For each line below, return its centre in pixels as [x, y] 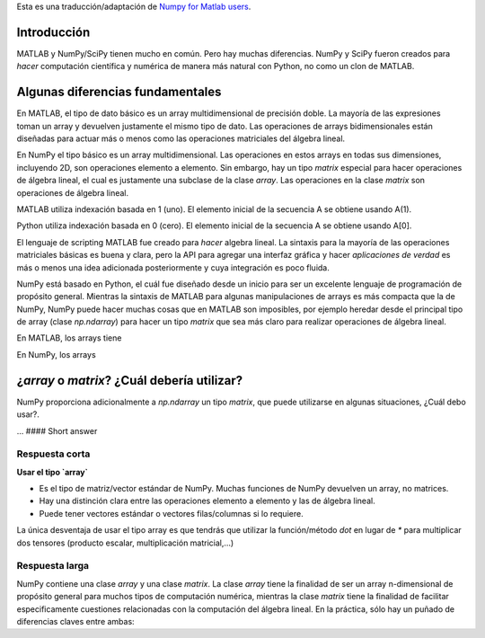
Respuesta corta [53, 454]
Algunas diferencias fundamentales [119, 92]
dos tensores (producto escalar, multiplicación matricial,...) [125, 543]
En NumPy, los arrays [56, 354]
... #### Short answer [57, 430]
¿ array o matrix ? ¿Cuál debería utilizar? [130, 381]
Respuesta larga [53, 566]
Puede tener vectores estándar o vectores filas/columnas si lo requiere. [172, 513]
